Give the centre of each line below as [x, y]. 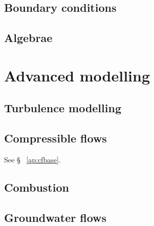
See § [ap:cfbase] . [32, 159]
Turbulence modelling [63, 108]
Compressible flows [56, 138]
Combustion [37, 187]
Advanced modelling [77, 75]
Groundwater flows [56, 217]
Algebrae [28, 38]
